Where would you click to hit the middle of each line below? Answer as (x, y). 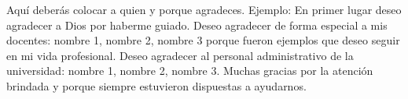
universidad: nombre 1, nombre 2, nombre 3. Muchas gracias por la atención (190, 71)
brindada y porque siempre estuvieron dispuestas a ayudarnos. (156, 85)
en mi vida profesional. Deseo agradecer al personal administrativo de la (180, 55)
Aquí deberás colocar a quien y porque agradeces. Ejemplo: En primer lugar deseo (204, 9)
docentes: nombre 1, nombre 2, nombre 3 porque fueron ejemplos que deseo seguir (203, 40)
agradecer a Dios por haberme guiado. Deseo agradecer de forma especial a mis (197, 25)
